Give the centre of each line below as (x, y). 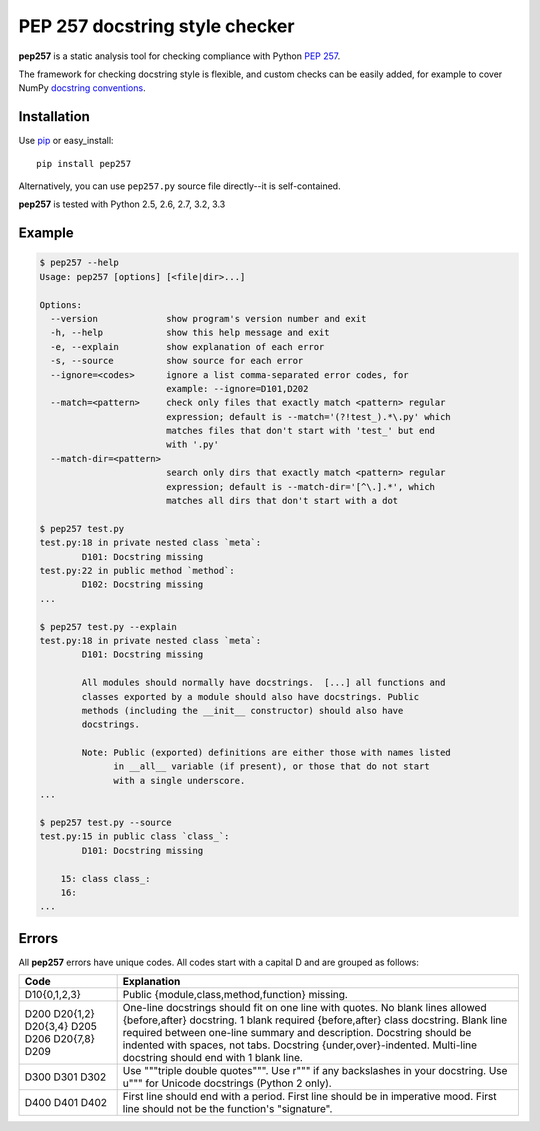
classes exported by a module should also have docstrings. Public (250, 696)
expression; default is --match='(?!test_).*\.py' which (308, 416)
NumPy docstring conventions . (82, 88)
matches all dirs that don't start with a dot (282, 501)
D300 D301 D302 (65, 1077)
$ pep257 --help (79, 263)
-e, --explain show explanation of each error (187, 346)
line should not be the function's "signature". (227, 1109)
